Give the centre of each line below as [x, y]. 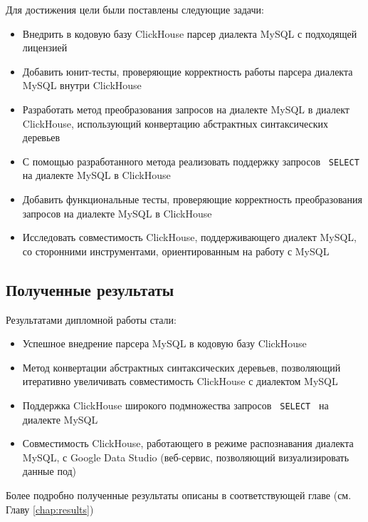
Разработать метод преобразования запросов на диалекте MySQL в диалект [186, 109]
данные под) [49, 471]
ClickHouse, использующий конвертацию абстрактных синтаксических [175, 123]
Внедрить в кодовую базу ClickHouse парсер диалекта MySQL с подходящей [190, 33]
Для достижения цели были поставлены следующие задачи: [135, 9]
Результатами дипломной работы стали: [91, 319]
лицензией [45, 47]
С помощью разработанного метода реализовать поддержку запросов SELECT [191, 161]
